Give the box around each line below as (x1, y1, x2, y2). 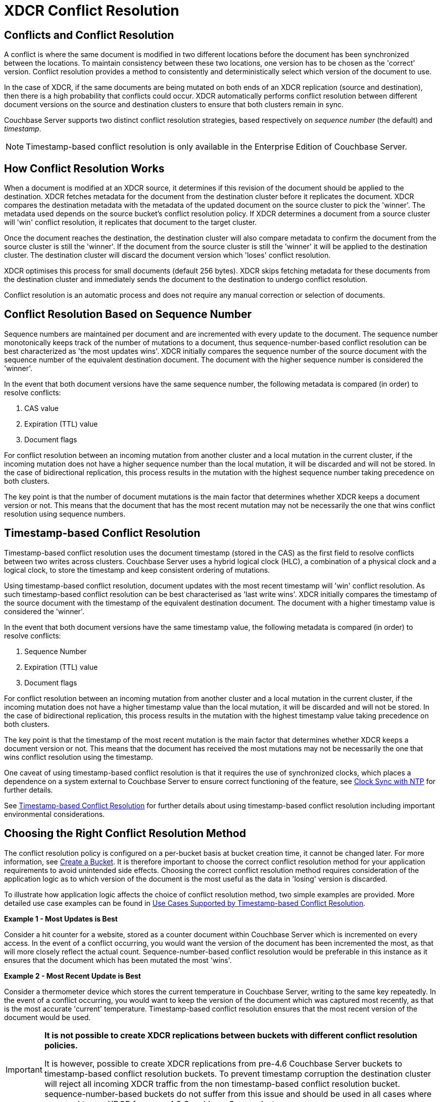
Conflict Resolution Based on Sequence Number (4, 308, 252, 321)
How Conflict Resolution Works (4, 162, 165, 175)
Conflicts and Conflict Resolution (4, 28, 174, 41)
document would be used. (4, 1013, 91, 1022)
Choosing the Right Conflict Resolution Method (4, 827, 246, 840)
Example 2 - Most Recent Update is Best (4, 971, 141, 980)
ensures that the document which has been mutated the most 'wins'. (4, 955, 232, 965)
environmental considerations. (4, 809, 105, 818)
